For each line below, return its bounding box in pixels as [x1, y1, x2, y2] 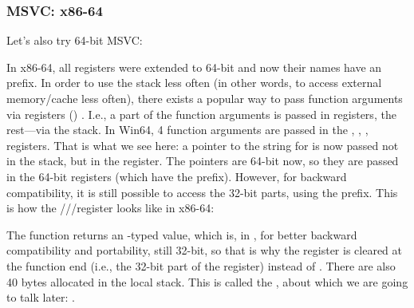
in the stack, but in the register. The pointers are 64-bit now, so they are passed [6, 152, 399, 169]
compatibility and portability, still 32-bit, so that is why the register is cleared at [6, 242, 403, 259]
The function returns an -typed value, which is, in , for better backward [6, 226, 357, 243]
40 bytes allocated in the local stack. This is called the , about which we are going [6, 273, 408, 290]
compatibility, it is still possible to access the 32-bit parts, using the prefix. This [6, 184, 398, 200]
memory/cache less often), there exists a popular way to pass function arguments [6, 90, 403, 106]
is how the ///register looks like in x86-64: [6, 199, 215, 216]
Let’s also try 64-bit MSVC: [6, 32, 143, 49]
